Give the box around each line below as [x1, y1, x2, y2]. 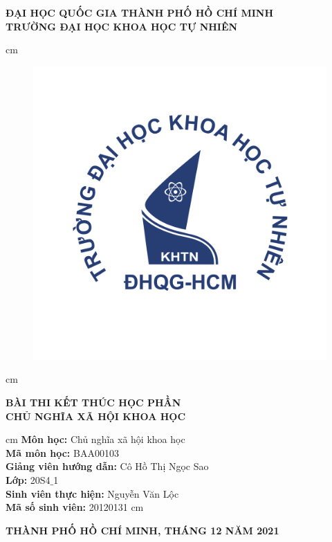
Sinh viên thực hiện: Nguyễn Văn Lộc [6, 486, 179, 500]
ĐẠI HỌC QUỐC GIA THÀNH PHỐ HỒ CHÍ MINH [6, 6, 274, 19]
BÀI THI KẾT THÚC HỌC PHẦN [6, 395, 181, 409]
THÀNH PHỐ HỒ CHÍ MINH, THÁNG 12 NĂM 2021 [6, 523, 279, 537]
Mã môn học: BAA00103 [6, 445, 119, 460]
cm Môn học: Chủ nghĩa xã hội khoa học [6, 432, 185, 446]
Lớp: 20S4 [6, 472, 50, 487]
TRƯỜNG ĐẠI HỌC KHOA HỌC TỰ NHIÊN [6, 19, 238, 33]
